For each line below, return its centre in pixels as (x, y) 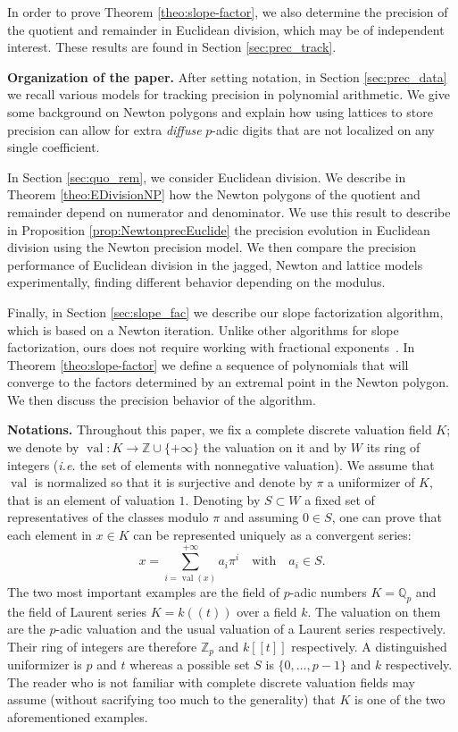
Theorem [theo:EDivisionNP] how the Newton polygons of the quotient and (214, 194)
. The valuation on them (374, 611)
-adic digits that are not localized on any (323, 129)
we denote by (43, 447)
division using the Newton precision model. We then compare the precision (212, 247)
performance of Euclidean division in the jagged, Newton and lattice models (215, 264)
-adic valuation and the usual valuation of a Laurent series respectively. (251, 629)
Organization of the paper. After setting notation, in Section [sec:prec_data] (227, 76)
